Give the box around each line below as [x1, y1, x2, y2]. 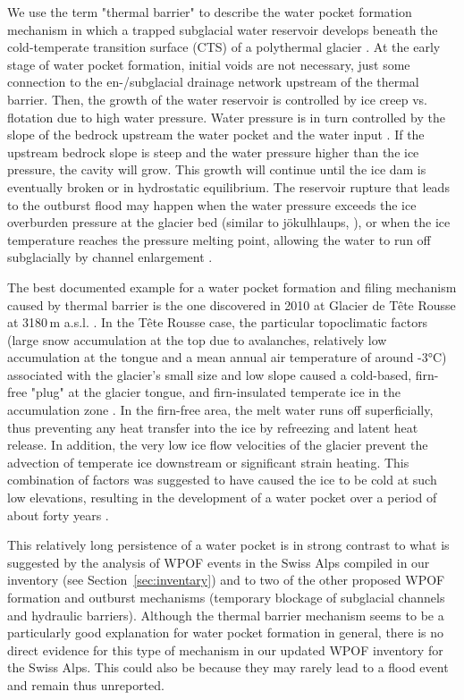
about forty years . [7, 505, 109, 524]
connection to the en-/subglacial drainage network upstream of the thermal [7, 72, 419, 91]
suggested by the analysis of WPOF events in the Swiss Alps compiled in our [7, 552, 430, 571]
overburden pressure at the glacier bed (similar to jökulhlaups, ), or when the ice [7, 213, 451, 232]
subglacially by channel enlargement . [7, 248, 213, 266]
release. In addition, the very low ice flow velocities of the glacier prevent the [7, 435, 428, 454]
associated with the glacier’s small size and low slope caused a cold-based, [7, 365, 412, 384]
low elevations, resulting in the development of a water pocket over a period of [7, 488, 437, 507]
